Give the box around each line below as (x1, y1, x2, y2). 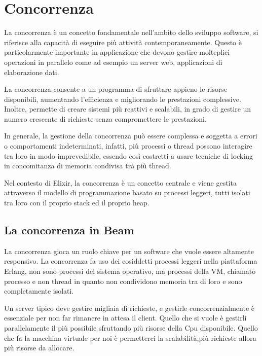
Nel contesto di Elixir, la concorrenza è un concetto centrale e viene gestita (4, 177, 237, 188)
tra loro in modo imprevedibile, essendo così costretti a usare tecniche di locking (4, 150, 253, 161)
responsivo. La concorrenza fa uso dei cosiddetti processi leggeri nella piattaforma (4, 256, 257, 266)
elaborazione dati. (4, 66, 59, 77)
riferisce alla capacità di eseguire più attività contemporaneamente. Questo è (4, 37, 242, 47)
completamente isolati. (4, 286, 74, 296)
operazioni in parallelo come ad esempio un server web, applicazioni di (4, 56, 222, 67)
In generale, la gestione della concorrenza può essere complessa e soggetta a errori (4, 130, 257, 141)
